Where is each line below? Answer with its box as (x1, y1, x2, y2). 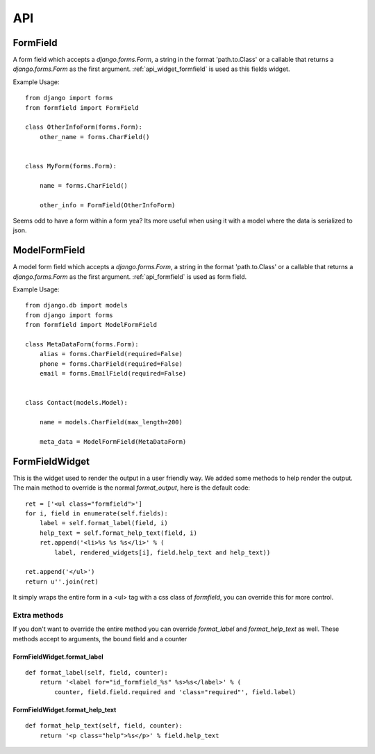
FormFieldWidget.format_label (12, 652, 103, 661)
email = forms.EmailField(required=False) (39, 369, 187, 378)
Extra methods (12, 610, 64, 620)
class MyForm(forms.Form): (25, 162, 117, 170)
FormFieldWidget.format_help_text (12, 705, 117, 714)
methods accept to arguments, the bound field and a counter (12, 634, 187, 643)
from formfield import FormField (25, 104, 139, 111)
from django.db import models (25, 301, 128, 310)
